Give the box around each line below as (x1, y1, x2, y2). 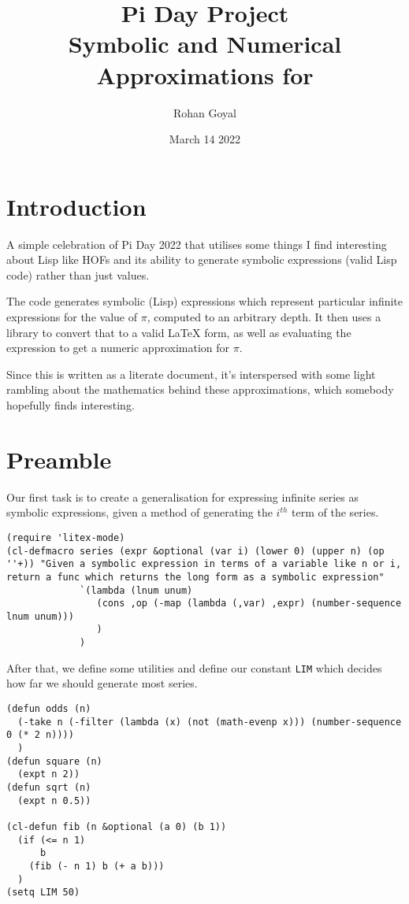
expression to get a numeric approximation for (6, 339, 230, 356)
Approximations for (96, 58, 314, 91)
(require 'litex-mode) (6, 532, 125, 543)
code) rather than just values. (6, 266, 150, 283)
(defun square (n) (6, 755, 102, 767)
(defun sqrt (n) (6, 781, 91, 793)
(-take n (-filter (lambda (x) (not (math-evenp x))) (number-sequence (17, 716, 402, 728)
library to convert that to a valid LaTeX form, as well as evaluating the (6, 324, 351, 340)
